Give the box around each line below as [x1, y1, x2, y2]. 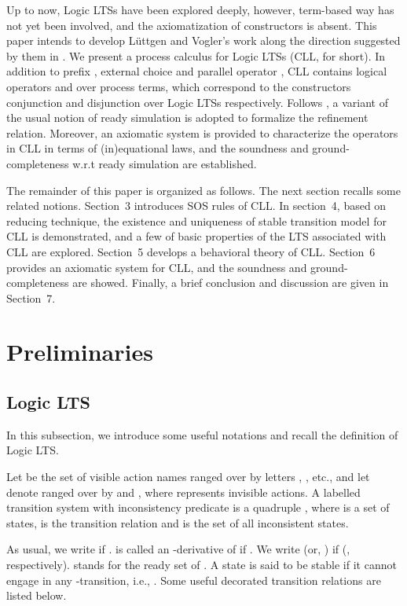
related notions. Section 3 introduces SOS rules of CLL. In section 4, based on [6, 197, 387, 214]
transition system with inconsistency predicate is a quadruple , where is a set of [6, 499, 390, 516]
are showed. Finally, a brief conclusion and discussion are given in [72, 274, 389, 291]
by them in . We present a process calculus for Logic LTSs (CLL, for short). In [6, 47, 386, 64]
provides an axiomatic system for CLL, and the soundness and [6, 259, 307, 275]
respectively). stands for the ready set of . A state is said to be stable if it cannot [6, 556, 397, 573]
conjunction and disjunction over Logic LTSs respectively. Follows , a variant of [6, 94, 388, 110]
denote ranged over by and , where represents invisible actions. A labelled [6, 483, 361, 500]
